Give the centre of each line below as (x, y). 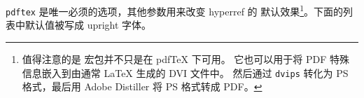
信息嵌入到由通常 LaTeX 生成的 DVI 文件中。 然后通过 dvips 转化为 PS (185, 72)
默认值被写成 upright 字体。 (88, 25)
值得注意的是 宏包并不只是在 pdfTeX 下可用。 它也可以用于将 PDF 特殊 (186, 58)
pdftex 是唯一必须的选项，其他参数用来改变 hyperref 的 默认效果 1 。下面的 (175, 10)
